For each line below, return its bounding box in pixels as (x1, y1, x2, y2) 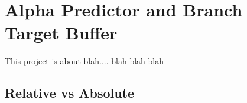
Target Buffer (5, 21, 118, 45)
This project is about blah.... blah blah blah (5, 55, 164, 67)
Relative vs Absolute (5, 84, 135, 102)
